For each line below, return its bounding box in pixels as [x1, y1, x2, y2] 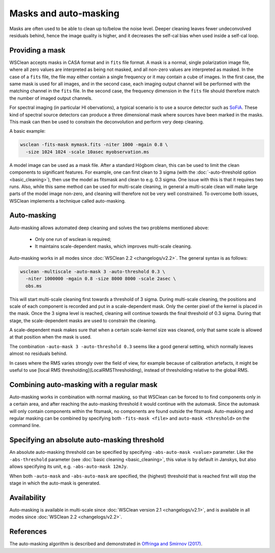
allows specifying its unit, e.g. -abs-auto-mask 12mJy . [9, 464, 128, 470]
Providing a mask [9, 46, 66, 55]
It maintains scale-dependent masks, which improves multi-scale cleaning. [35, 243, 192, 250]
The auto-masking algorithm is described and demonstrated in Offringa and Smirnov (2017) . [9, 541, 203, 547]
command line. [9, 422, 41, 428]
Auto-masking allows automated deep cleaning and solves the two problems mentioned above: [9, 225, 209, 231]
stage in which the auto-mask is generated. [9, 480, 101, 486]
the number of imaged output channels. [9, 95, 93, 101]
